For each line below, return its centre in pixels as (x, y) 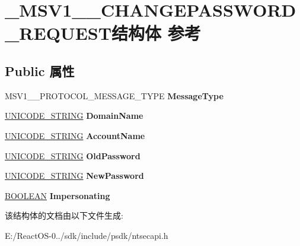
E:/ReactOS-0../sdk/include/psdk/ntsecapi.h (87, 235)
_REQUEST (58, 33)
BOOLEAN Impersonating (58, 195)
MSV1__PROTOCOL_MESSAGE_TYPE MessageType (114, 95)
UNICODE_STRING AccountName (75, 135)
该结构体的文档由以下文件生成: (64, 215)
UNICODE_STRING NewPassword (74, 176)
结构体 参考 (156, 33)
